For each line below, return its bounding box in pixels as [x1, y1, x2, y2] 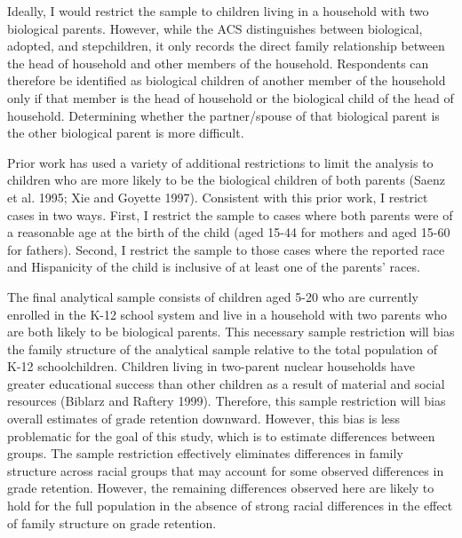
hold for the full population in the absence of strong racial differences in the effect [7, 496, 453, 515]
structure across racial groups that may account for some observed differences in [7, 461, 444, 479]
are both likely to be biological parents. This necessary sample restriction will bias [7, 322, 455, 341]
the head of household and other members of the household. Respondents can [7, 53, 429, 72]
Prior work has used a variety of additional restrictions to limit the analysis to [7, 153, 434, 171]
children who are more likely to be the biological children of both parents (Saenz [7, 170, 446, 189]
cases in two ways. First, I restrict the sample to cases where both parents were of [7, 205, 453, 224]
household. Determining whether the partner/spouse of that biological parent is [7, 106, 440, 124]
